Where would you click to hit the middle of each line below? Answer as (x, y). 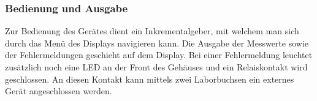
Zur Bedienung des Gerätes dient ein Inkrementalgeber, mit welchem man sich (152, 31)
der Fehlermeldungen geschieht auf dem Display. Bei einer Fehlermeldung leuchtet (159, 55)
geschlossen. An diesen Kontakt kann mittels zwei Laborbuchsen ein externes (150, 79)
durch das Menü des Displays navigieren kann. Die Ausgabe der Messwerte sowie (157, 43)
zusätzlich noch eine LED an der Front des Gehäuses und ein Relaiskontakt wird (156, 67)
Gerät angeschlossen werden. (59, 91)
